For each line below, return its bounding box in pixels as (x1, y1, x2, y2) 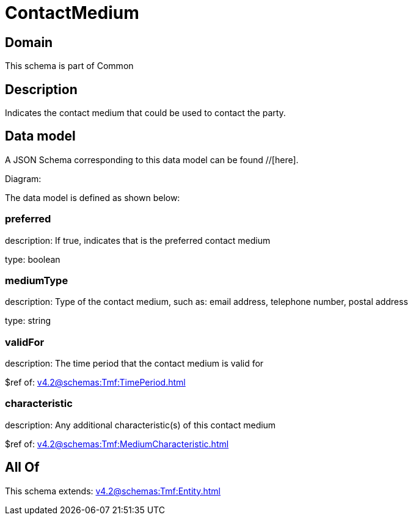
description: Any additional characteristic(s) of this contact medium (5, 419, 276, 430)
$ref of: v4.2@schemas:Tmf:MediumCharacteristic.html (5, 438, 229, 449)
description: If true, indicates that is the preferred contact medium (5, 235, 271, 246)
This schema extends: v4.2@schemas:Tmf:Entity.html (5, 485, 221, 496)
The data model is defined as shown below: (5, 192, 180, 203)
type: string (5, 315, 51, 326)
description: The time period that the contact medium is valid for (5, 358, 264, 369)
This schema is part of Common (5, 60, 134, 71)
